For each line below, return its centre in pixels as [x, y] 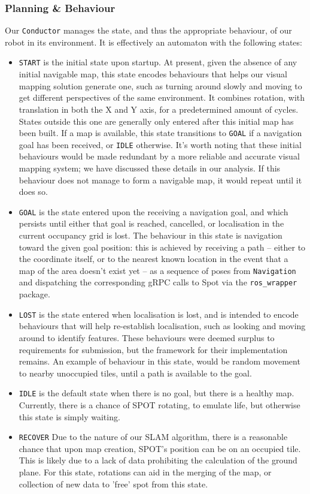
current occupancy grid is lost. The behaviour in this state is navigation [151, 235]
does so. [33, 192]
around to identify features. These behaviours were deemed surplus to [147, 337]
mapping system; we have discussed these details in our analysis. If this [150, 168]
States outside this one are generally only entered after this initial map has [156, 121]
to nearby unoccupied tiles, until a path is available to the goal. [135, 373]
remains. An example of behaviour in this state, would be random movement [159, 361]
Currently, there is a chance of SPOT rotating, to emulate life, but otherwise [159, 405]
